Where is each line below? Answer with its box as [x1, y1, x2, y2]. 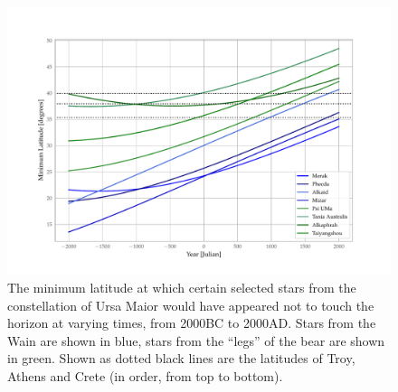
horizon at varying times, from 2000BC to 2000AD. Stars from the [7, 313, 376, 332]
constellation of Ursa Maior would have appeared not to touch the [7, 295, 374, 314]
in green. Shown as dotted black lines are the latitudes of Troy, [7, 349, 355, 368]
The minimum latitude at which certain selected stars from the [7, 278, 356, 297]
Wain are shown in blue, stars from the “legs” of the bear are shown [7, 331, 385, 350]
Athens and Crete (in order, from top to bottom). [7, 367, 283, 386]
